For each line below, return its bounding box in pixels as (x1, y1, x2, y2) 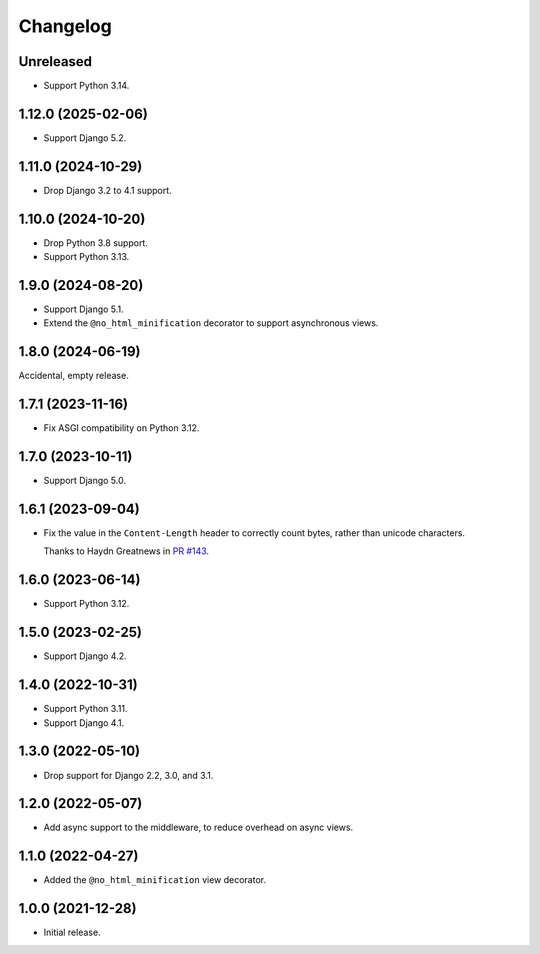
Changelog (18, 15, 112, 37)
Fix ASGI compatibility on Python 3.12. (43, 422, 200, 434)
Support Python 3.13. (43, 251, 130, 263)
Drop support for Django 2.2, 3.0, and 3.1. (43, 769, 214, 781)
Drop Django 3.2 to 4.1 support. (43, 184, 172, 196)
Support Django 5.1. (43, 303, 124, 315)
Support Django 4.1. (43, 716, 125, 729)
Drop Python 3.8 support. (43, 236, 149, 249)
